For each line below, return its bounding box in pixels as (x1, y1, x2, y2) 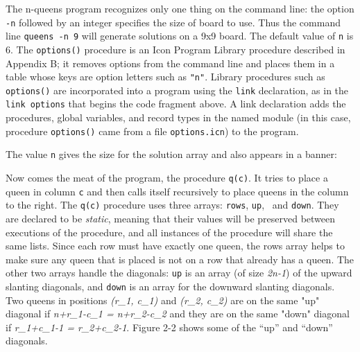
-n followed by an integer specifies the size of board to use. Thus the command (6, 15, 341, 29)
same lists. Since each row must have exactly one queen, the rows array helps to (6, 238, 345, 253)
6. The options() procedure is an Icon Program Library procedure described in (6, 42, 345, 56)
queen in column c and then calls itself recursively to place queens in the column (6, 184, 349, 198)
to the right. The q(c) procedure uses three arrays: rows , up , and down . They (6, 197, 339, 212)
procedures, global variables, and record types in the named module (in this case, (6, 110, 351, 125)
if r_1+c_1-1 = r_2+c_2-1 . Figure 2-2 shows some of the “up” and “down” (6, 319, 333, 334)
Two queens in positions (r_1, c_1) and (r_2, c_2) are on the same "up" (6, 292, 320, 307)
